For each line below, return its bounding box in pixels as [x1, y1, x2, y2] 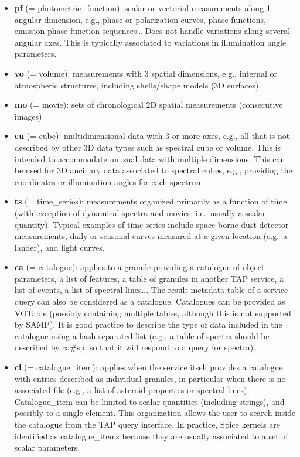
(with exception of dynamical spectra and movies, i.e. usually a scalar [14, 206, 266, 219]
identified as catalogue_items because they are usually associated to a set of [14, 429, 288, 442]
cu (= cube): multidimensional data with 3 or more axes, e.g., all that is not [14, 129, 290, 142]
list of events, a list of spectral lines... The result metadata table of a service [14, 284, 288, 296]
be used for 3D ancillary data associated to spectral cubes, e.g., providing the [14, 164, 292, 176]
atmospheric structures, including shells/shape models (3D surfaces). [14, 79, 261, 91]
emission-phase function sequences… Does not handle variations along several [14, 25, 291, 37]
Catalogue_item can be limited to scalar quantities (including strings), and [14, 395, 285, 407]
